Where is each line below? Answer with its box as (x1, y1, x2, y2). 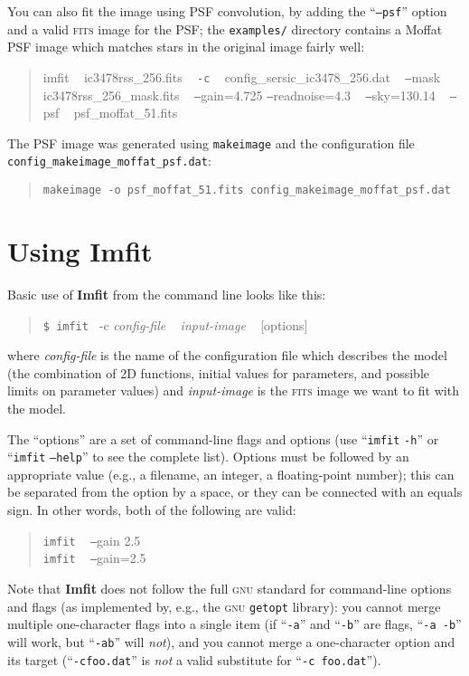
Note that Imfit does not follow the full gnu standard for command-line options (7, 578, 452, 597)
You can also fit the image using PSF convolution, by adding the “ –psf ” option (7, 2, 447, 20)
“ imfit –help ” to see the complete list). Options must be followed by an (7, 447, 409, 466)
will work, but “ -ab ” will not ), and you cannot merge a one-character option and (7, 632, 455, 651)
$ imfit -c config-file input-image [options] (42, 315, 308, 334)
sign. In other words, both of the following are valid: (7, 500, 296, 519)
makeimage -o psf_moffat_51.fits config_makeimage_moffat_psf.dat (42, 184, 451, 197)
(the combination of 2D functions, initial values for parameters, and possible (7, 363, 430, 382)
